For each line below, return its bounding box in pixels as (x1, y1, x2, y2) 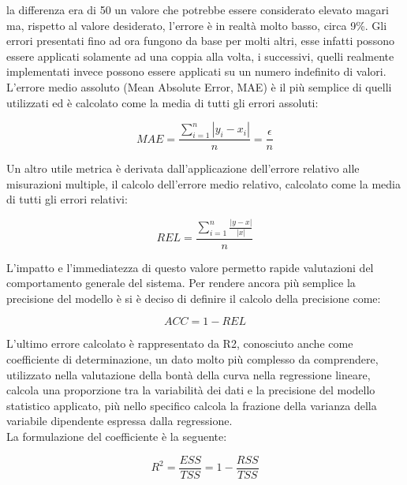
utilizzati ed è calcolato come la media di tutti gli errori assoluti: (6, 94, 319, 110)
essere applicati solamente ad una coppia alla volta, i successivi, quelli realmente (6, 47, 394, 64)
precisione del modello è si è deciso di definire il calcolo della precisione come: (6, 289, 381, 306)
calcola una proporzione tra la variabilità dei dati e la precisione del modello (6, 382, 375, 398)
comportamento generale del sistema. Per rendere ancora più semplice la (6, 274, 356, 291)
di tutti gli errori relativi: (6, 191, 128, 207)
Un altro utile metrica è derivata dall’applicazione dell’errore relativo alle (6, 160, 360, 177)
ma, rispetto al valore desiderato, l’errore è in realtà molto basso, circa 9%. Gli (6, 17, 387, 33)
